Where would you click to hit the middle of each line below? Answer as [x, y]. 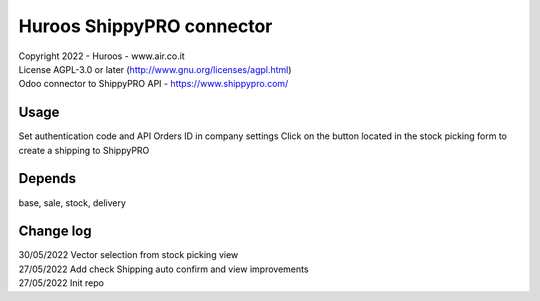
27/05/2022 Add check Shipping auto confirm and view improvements [163, 269]
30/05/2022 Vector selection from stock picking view [128, 255]
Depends [47, 178]
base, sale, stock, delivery [72, 202]
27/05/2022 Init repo [61, 283]
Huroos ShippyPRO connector [145, 26]
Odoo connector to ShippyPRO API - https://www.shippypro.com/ [153, 84]
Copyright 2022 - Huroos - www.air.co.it [101, 56]
